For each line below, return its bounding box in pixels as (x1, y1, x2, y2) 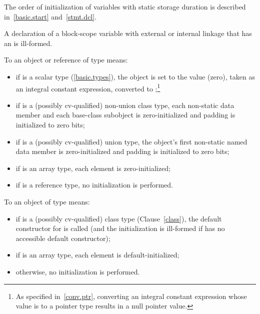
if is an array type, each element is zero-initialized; (15, 162, 170, 173)
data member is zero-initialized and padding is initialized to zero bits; (15, 146, 229, 156)
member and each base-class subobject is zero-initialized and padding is (15, 109, 235, 120)
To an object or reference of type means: (4, 54, 128, 65)
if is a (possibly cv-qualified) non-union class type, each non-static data (15, 99, 234, 110)
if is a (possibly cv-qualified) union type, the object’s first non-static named (15, 136, 247, 146)
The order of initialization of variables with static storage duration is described (4, 1, 246, 11)
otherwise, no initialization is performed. (15, 266, 140, 276)
